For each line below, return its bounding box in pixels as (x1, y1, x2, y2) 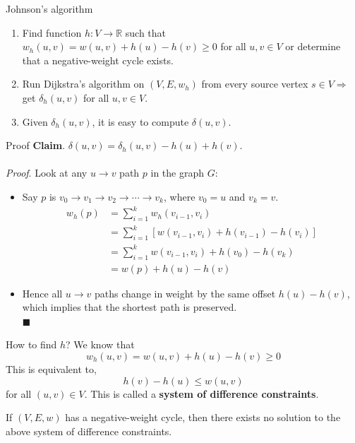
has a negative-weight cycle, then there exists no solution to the (65, 410, 341, 425)
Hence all (22, 285, 63, 300)
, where (163, 189, 195, 203)
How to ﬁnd (6, 337, 57, 352)
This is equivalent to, (6, 361, 97, 376)
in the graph (150, 165, 204, 180)
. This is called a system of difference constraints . (84, 386, 319, 401)
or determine (285, 39, 341, 54)
